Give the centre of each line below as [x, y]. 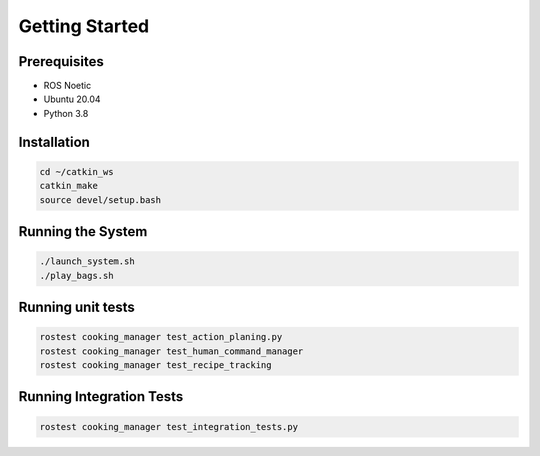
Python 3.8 [66, 113]
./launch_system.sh [87, 261]
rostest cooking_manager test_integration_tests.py [169, 426]
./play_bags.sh [76, 275]
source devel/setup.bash [100, 199]
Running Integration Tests [101, 396]
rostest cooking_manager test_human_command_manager [171, 351]
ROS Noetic [67, 86]
